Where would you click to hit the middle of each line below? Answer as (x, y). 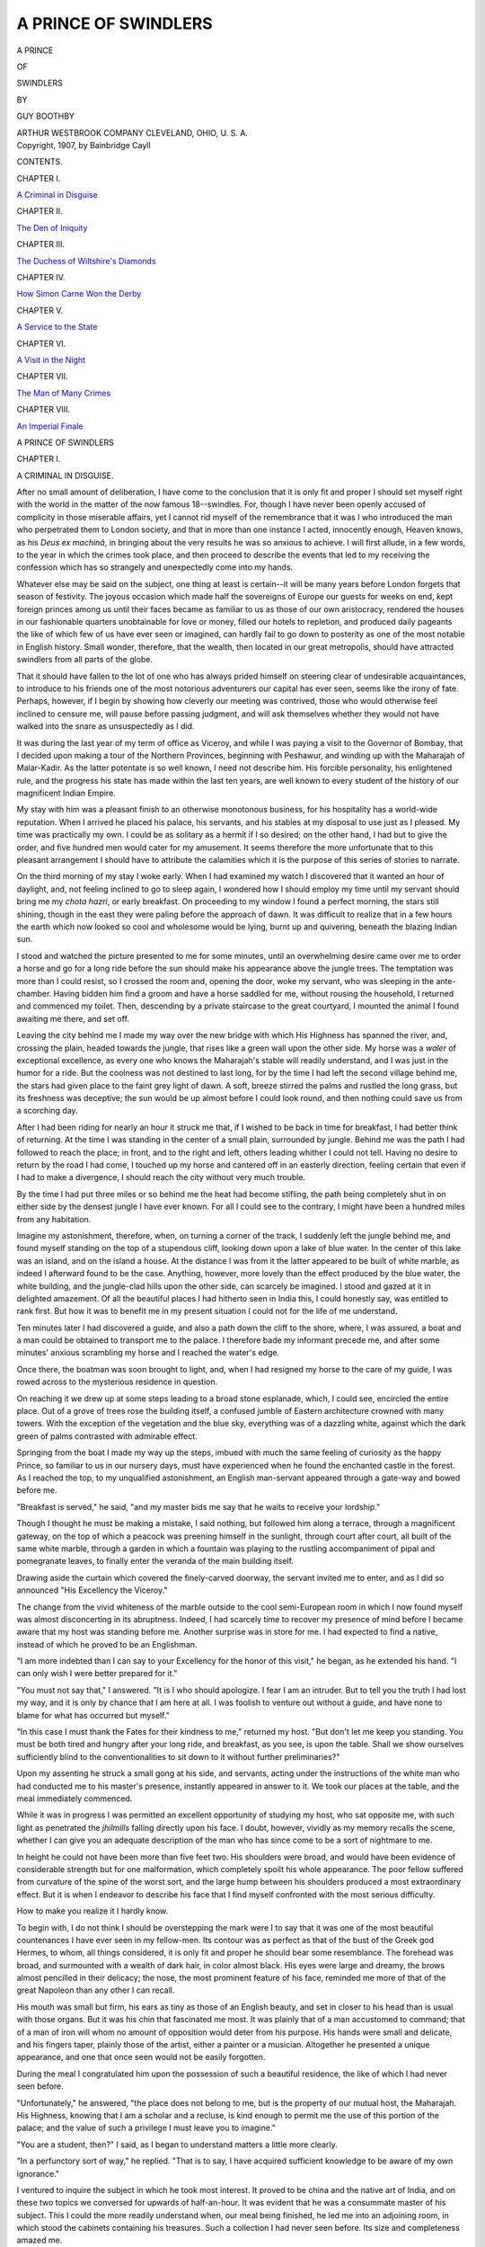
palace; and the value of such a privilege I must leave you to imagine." (146, 2128)
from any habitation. (54, 1219)
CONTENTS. (40, 162)
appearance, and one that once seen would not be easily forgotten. (141, 2057)
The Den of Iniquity (52, 227)
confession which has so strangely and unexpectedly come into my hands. (155, 567)
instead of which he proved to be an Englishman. (107, 1644)
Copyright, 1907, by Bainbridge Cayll (84, 145)
